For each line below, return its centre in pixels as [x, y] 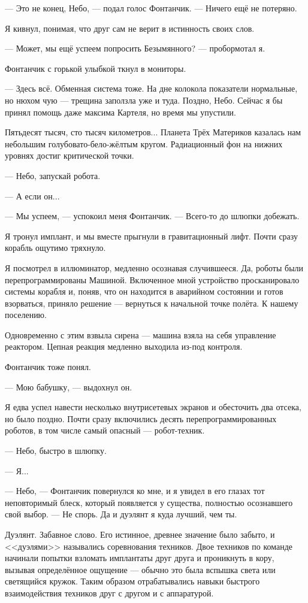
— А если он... [32, 196]
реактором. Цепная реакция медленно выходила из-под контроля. [124, 346]
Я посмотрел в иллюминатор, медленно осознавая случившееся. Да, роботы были [154, 267]
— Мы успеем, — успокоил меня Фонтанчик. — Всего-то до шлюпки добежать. [152, 216]
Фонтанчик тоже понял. [48, 367]
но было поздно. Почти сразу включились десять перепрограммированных [141, 418]
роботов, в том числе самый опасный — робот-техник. [105, 430]
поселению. [26, 315]
